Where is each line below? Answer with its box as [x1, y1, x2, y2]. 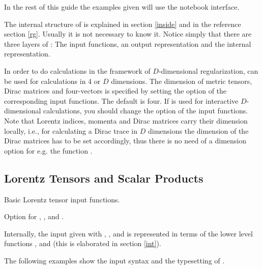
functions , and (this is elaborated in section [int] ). [4, 238, 161, 249]
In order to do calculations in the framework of [4, 65, 151, 76]
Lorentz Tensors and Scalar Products [4, 170, 203, 186]
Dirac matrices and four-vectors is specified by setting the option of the [4, 85, 227, 96]
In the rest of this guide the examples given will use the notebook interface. [4, 2, 240, 12]
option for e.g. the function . [4, 145, 93, 156]
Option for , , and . [4, 211, 64, 222]
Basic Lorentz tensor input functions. [4, 194, 120, 204]
